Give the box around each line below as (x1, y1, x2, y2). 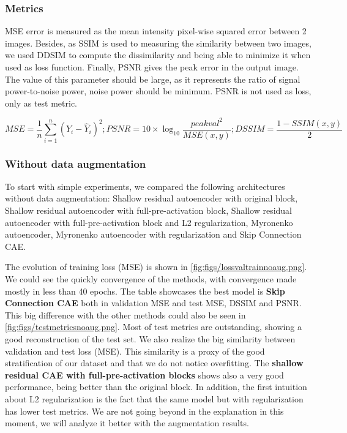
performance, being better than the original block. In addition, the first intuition (5, 380, 307, 393)
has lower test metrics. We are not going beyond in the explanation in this (5, 404, 284, 417)
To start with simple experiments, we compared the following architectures (5, 179, 285, 192)
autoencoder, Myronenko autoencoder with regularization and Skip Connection (5, 228, 302, 241)
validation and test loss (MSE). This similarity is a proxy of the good (5, 344, 265, 357)
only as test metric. (5, 96, 78, 109)
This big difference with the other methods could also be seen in (5, 308, 246, 321)
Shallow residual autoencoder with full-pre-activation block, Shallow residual (5, 204, 292, 217)
